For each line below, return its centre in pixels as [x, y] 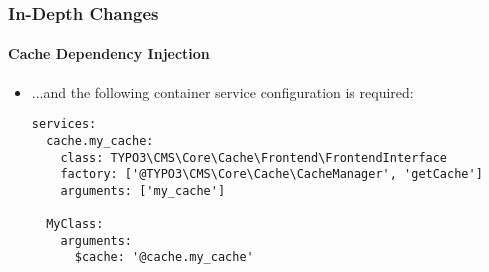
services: [64, 124]
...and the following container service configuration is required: [222, 91]
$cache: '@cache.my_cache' [164, 257]
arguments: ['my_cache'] [143, 190]
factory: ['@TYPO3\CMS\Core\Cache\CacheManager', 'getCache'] [271, 174]
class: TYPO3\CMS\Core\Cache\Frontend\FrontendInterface [254, 157]
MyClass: [75, 224]
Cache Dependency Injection [109, 53]
